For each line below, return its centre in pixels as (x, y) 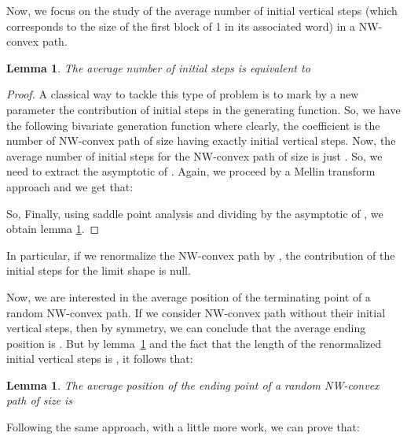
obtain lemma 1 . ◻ (53, 229)
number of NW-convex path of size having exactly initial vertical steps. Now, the (201, 141)
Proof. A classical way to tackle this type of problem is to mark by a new (183, 94)
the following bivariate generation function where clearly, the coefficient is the (193, 125)
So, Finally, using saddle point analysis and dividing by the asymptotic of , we (195, 213)
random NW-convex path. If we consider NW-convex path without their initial (196, 312)
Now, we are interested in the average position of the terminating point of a (189, 296)
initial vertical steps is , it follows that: (100, 359)
